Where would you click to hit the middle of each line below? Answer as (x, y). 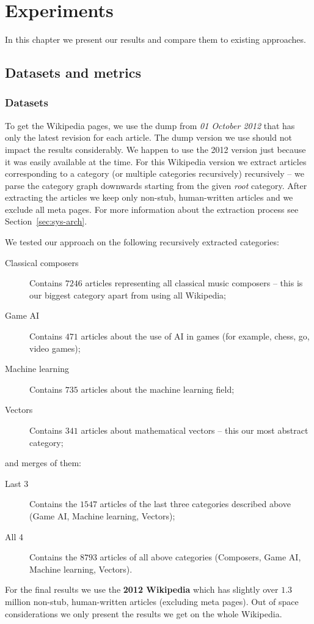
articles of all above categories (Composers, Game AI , (200, 557)
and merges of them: (43, 463)
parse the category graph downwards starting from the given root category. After (156, 185)
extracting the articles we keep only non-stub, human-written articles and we (149, 197)
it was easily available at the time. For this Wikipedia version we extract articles (156, 161)
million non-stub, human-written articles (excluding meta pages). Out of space (152, 601)
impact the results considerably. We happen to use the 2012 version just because (155, 149)
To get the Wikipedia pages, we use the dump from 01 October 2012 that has (150, 125)
